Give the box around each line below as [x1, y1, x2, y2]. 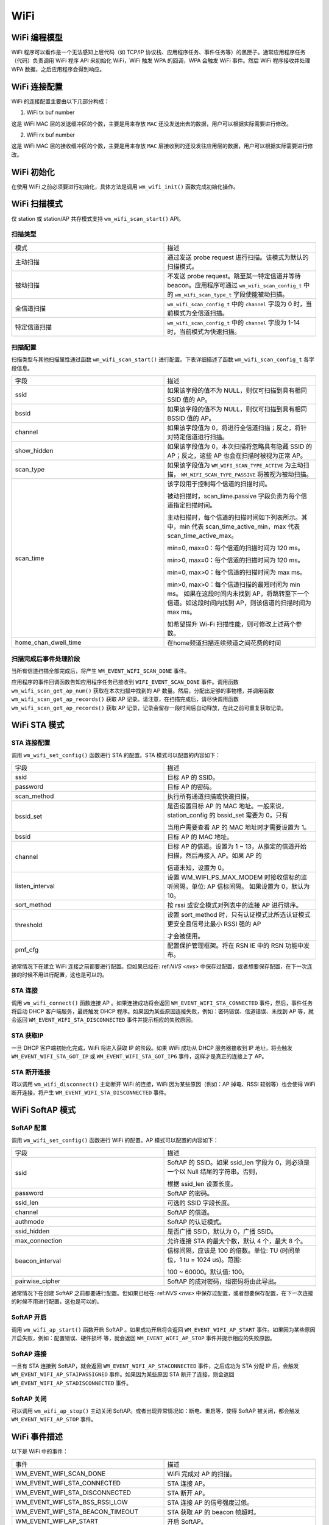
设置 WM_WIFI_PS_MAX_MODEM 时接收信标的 [167, 873, 302, 881]
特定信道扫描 [15, 323, 52, 331]
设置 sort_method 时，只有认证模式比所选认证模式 [167, 911, 311, 919]
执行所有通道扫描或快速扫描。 [167, 792, 253, 801]
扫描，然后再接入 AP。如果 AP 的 [167, 852, 262, 860]
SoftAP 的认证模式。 [167, 1218, 225, 1226]
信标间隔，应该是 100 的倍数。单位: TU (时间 [167, 1246, 295, 1255]
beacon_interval [15, 1257, 61, 1265]
